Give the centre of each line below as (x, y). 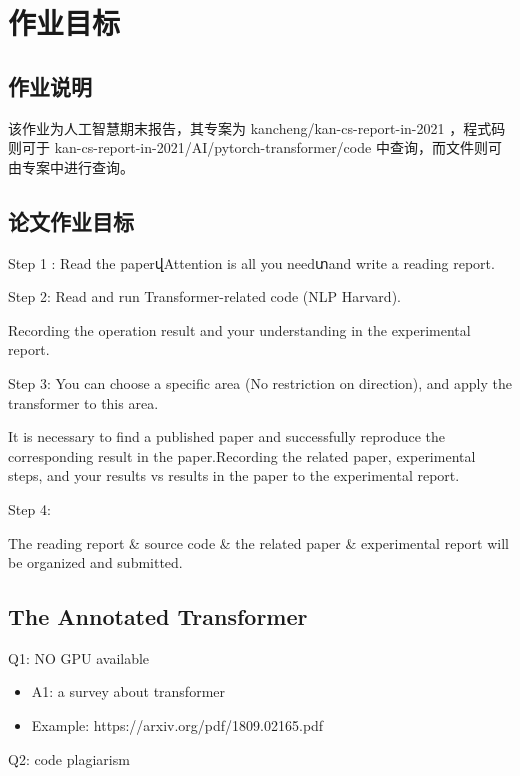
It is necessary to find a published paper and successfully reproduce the (227, 436)
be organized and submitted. (95, 562)
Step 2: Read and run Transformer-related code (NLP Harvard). (204, 296)
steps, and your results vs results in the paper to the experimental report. (234, 475)
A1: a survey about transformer (128, 691)
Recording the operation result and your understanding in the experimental (239, 329)
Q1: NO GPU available (79, 657)
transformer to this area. (83, 402)
